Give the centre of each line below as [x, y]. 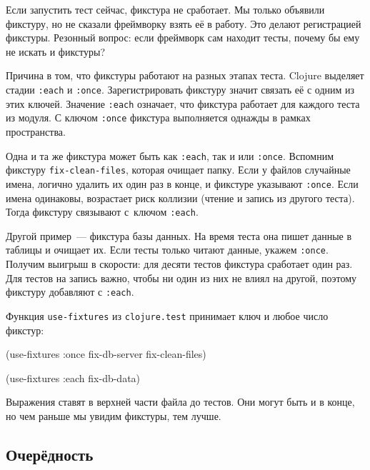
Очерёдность [50, 454]
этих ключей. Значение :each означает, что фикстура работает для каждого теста [183, 103]
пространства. [36, 131]
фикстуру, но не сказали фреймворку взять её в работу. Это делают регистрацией [184, 23]
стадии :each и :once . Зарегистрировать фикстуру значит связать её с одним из [180, 89]
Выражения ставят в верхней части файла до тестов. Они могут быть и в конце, [180, 402]
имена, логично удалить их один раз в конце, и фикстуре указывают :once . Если [182, 183]
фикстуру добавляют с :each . [70, 292]
